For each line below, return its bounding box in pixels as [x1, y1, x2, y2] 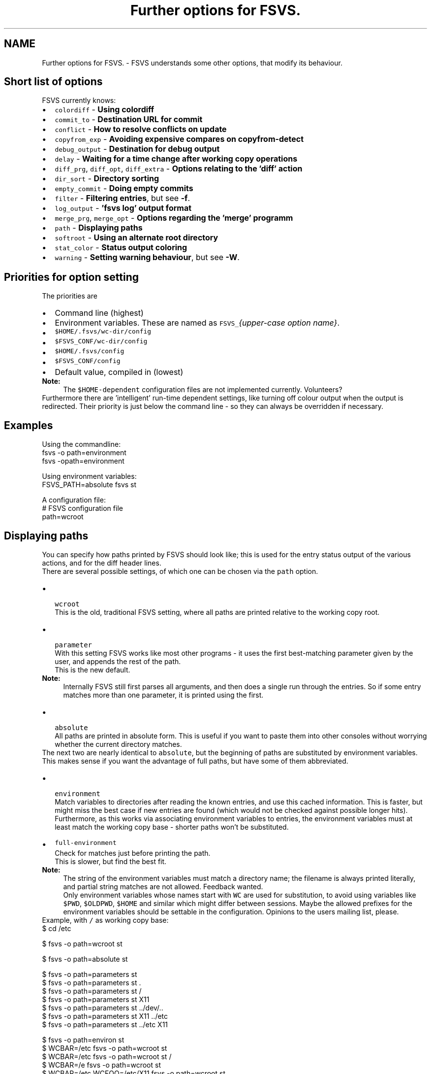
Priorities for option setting [4, 270, 139, 283]
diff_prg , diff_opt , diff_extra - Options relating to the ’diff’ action [55, 164, 303, 174]
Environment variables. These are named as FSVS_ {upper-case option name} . [55, 318, 340, 328]
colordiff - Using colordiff [55, 104, 154, 115]
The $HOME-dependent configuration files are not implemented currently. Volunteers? [63, 385, 342, 394]
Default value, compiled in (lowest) [55, 367, 184, 377]
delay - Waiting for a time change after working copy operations [55, 154, 298, 164]
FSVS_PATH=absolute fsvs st [42, 480, 137, 489]
